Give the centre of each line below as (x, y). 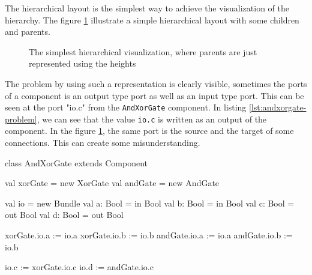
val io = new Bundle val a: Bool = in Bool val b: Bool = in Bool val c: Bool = (150, 203)
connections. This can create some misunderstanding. (103, 143)
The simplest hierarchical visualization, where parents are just (143, 51)
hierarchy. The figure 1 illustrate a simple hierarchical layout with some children (152, 20)
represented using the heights (82, 63)
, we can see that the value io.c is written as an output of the (152, 119)
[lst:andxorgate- (278, 107)
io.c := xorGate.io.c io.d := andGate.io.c (79, 267)
